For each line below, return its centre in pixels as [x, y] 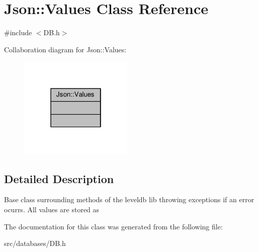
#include [18, 32]
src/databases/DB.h [35, 243]
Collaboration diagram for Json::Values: [65, 49]
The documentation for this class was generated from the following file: [113, 226]
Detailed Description [59, 178]
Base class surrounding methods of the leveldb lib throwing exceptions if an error [129, 199]
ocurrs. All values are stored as [52, 209]
